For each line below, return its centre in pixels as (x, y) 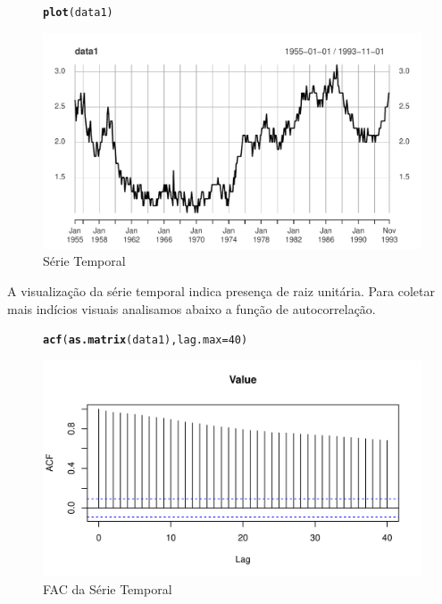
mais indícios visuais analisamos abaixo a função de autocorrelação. (192, 308)
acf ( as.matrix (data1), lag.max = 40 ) (146, 340)
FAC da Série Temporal (108, 588)
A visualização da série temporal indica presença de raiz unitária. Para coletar (221, 291)
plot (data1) (78, 12)
